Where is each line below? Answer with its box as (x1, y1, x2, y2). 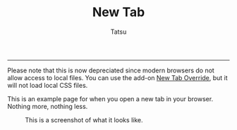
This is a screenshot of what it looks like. (25, 115, 143, 124)
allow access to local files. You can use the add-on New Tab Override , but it (7, 73, 228, 82)
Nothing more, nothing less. (7, 102, 88, 110)
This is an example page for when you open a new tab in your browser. (7, 94, 214, 103)
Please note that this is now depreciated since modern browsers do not (7, 66, 215, 74)
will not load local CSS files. (7, 81, 88, 89)
